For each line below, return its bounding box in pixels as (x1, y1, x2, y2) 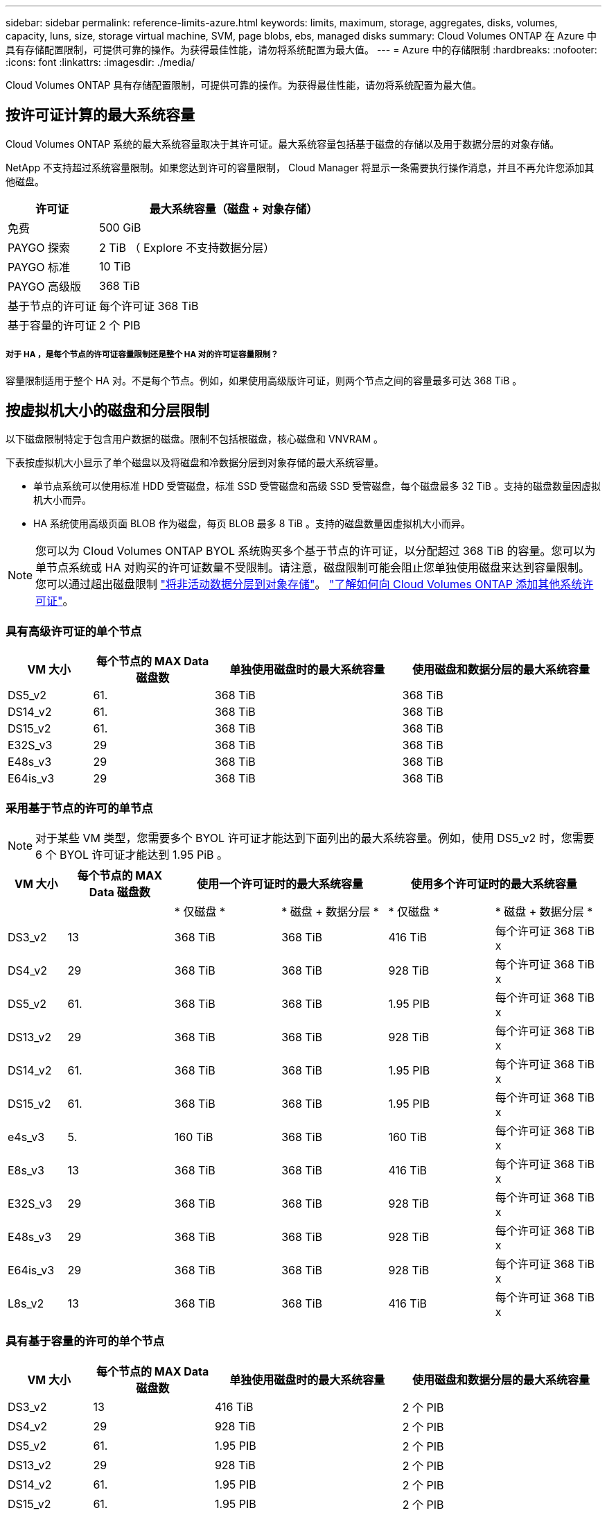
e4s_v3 (8, 1129, 45, 1144)
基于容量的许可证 (8, 318, 97, 332)
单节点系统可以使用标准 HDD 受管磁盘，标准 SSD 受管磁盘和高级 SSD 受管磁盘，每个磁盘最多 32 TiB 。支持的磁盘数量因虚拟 (33, 480, 601, 493)
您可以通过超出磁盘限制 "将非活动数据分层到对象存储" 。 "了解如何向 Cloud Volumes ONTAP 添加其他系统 (35, 577, 583, 592)
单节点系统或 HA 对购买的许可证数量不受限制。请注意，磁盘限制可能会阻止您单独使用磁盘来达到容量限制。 (35, 560, 590, 575)
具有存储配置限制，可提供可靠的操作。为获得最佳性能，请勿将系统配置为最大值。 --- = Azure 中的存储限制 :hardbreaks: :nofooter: (6, 44, 597, 55)
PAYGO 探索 (8, 240, 70, 255)
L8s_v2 (8, 1296, 44, 1310)
